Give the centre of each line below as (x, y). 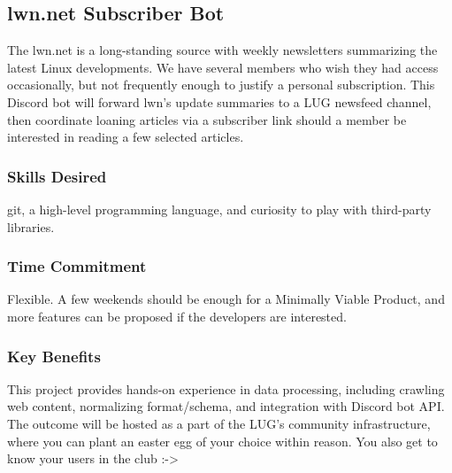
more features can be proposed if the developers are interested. (177, 316)
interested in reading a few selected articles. (126, 137)
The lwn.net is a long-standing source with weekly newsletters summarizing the (222, 50)
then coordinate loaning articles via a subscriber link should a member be (207, 119)
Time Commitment (77, 266)
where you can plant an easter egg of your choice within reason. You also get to (222, 441)
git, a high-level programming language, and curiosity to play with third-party (219, 209)
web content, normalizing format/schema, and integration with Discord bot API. (226, 406)
